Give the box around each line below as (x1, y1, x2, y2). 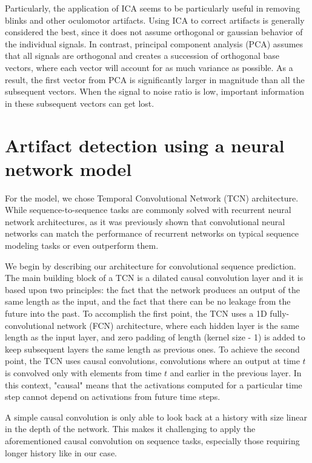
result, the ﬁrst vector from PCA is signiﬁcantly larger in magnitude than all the (5, 73, 305, 86)
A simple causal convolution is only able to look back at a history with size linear (5, 410, 307, 423)
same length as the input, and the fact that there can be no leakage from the (5, 295, 291, 308)
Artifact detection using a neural (5, 132, 285, 157)
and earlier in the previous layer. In (170, 366, 302, 379)
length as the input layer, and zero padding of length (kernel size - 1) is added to (5, 331, 305, 343)
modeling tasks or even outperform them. (5, 239, 159, 252)
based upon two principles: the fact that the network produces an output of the (5, 283, 300, 296)
